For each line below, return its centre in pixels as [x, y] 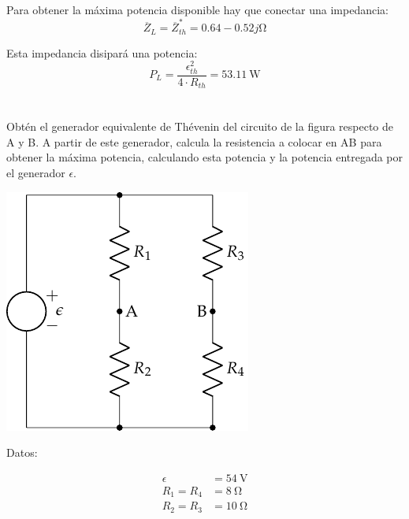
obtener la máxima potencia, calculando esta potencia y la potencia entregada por [205, 157]
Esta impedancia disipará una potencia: [102, 52]
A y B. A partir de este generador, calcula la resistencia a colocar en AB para [194, 141]
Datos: [22, 452]
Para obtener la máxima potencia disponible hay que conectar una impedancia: [197, 9]
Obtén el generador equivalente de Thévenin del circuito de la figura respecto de [200, 126]
